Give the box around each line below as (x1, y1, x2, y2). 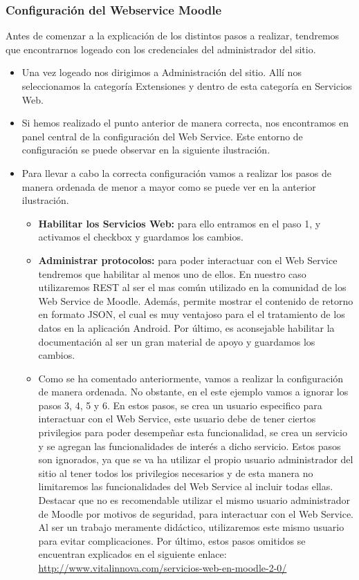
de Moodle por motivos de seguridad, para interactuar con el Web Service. (38, 506, 353, 521)
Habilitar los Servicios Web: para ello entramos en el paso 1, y (38, 216, 321, 230)
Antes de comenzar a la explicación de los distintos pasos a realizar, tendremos (6, 28, 340, 43)
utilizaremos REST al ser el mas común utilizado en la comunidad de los (38, 280, 347, 294)
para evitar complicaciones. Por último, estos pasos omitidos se (38, 533, 306, 548)
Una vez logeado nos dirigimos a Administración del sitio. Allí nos (21, 65, 302, 79)
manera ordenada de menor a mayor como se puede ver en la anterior (21, 179, 316, 194)
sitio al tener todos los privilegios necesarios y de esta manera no (38, 465, 313, 480)
